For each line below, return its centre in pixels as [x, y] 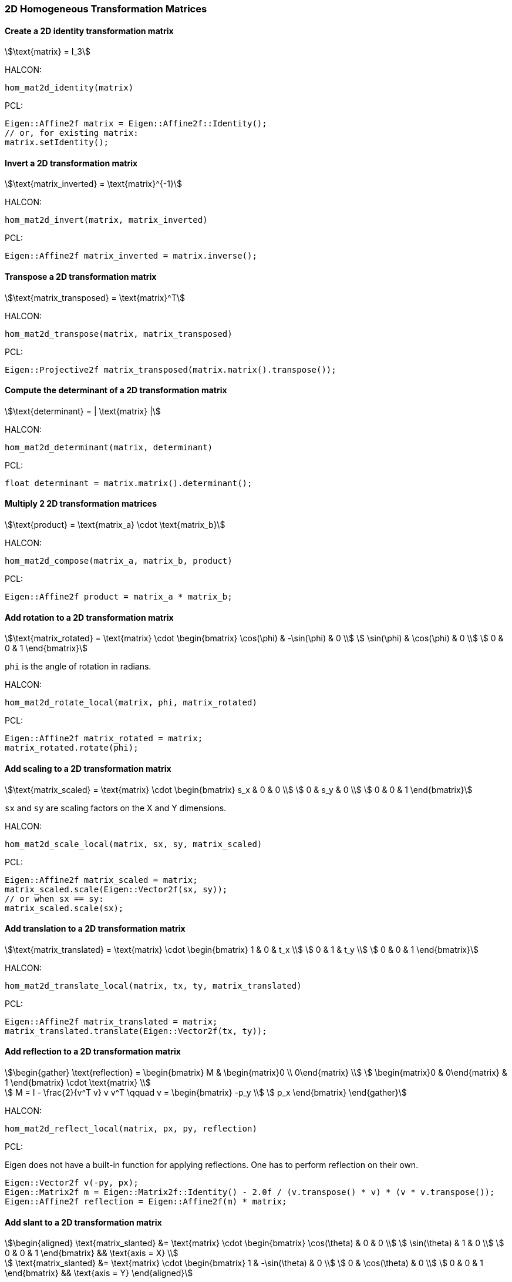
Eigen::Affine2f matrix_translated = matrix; [111, 1021]
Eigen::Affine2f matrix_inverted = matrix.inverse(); [131, 256]
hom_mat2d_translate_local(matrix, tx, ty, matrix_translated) [153, 985]
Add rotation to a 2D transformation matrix [89, 617]
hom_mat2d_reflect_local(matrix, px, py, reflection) [131, 1128]
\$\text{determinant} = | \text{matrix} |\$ [83, 411]
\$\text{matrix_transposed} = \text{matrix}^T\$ [95, 297]
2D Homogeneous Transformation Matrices [106, 9]
